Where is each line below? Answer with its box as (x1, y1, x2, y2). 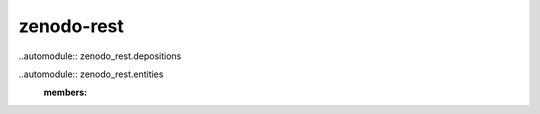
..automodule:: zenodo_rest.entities (18, 68, 164, 80)
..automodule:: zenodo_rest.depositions (18, 50, 182, 62)
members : (43, 86, 88, 99)
